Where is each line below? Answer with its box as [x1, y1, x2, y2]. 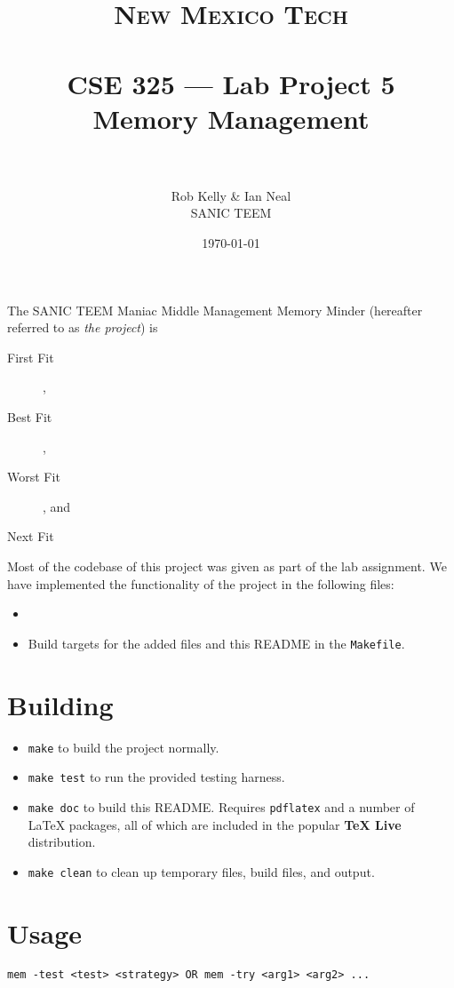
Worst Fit [7, 467, 60, 486]
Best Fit [7, 408, 52, 426]
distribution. [28, 833, 96, 851]
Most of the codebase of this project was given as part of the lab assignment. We [7, 557, 447, 575]
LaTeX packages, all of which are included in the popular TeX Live [28, 815, 402, 833]
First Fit [7, 347, 54, 366]
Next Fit [7, 527, 54, 546]
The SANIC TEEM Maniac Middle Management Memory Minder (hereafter [7, 300, 423, 319]
